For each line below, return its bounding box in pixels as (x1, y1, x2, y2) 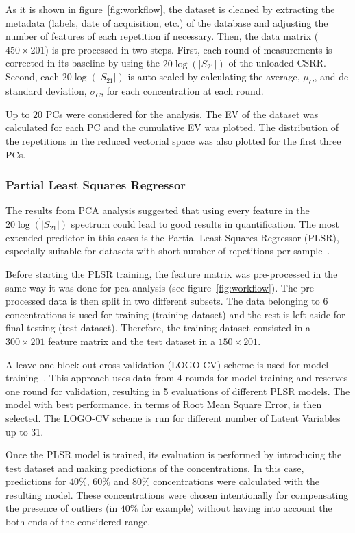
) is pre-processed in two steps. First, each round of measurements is (45, 42, 332, 56)
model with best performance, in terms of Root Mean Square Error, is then (5, 397, 322, 412)
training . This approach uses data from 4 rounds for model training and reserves (5, 370, 348, 385)
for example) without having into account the (141, 501, 332, 515)
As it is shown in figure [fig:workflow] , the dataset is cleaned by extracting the (5, 2, 335, 16)
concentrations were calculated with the (153, 474, 320, 488)
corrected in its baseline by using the (5, 56, 160, 70)
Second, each (5, 69, 60, 84)
